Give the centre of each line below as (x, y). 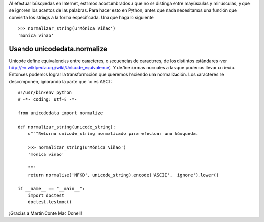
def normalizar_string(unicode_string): (67, 127)
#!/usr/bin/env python (45, 93)
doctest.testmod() (50, 202)
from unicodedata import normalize (60, 113)
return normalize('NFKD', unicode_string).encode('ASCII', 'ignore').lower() (123, 175)
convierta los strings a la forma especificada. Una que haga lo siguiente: (82, 17)
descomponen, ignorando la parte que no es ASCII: (61, 81)
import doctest (46, 195)
